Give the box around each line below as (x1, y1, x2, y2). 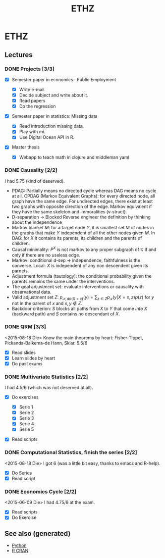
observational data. (11, 289, 52, 295)
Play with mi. (19, 129, 46, 135)
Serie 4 (19, 421, 34, 427)
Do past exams (11, 360, 43, 366)
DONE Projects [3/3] (4, 65, 55, 72)
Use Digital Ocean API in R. (19, 134, 75, 140)
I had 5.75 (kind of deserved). (4, 178, 65, 184)
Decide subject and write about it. (19, 92, 89, 98)
